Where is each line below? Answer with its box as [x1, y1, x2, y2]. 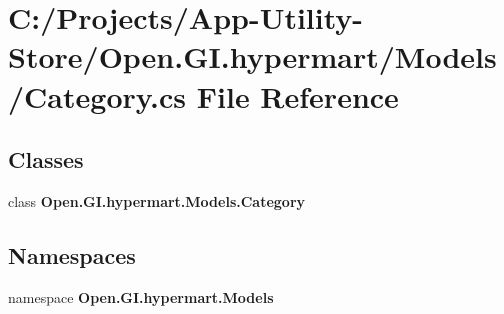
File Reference [196, 75, 399, 116]
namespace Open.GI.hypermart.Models [8, 286, 274, 307]
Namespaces [8, 239, 136, 270]
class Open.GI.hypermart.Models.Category [8, 190, 306, 211]
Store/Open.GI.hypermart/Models [8, 36, 497, 77]
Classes [8, 144, 84, 175]
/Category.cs [8, 75, 187, 116]
